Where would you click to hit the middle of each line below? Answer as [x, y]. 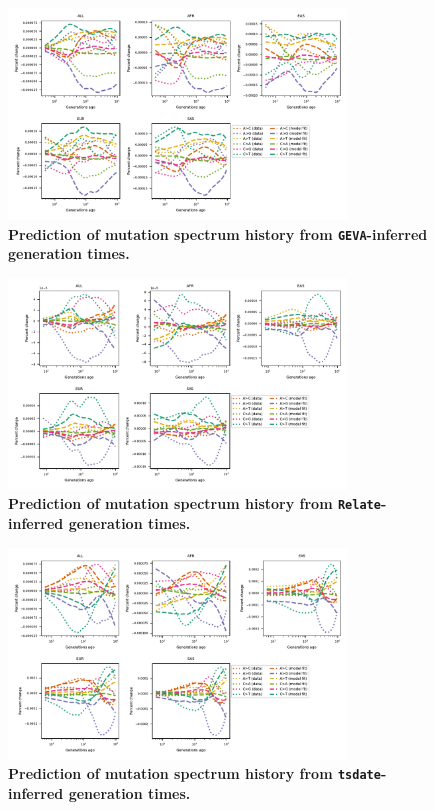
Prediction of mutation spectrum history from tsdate [194, 773]
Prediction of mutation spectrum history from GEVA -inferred [218, 233]
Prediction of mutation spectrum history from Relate [194, 503]
